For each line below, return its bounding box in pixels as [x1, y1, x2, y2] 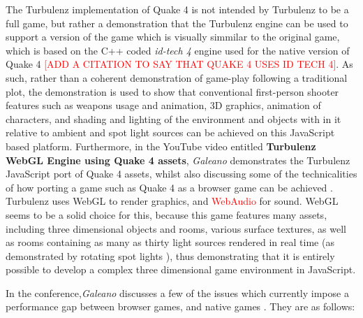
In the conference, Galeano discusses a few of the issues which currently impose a [6, 285, 349, 300]
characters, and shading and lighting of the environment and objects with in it [6, 111, 341, 126]
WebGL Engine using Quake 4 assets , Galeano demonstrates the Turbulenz [6, 152, 350, 167]
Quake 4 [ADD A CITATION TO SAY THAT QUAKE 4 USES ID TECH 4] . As [6, 57, 353, 71]
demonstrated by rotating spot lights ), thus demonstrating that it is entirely [6, 248, 335, 263]
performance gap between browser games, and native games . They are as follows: [6, 299, 355, 314]
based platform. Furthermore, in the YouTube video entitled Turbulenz [6, 138, 316, 153]
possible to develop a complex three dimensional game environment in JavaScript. [6, 262, 356, 277]
